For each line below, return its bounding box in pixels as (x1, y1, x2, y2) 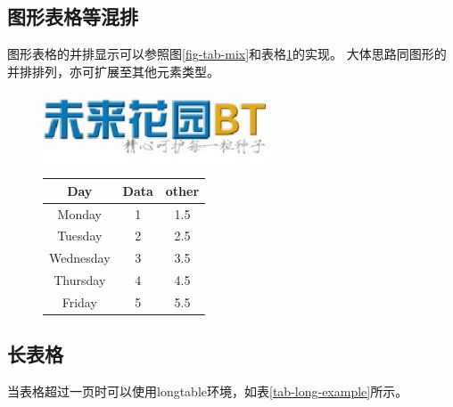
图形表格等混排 (7, 3, 138, 30)
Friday (62, 292, 97, 311)
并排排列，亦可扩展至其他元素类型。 (7, 61, 219, 80)
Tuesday (57, 226, 103, 245)
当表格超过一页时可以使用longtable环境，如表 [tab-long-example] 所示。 (7, 382, 408, 401)
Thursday (54, 271, 106, 289)
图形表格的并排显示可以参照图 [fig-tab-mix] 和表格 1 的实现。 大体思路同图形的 (7, 45, 447, 63)
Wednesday (49, 248, 111, 267)
